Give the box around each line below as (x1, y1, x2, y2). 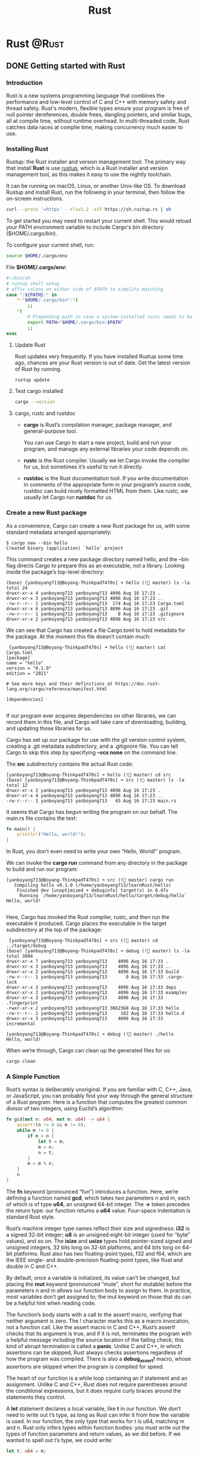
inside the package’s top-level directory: (6, 568, 105, 575)
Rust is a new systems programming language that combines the (6, 92, 165, 99)
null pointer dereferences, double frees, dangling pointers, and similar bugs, (6, 111, 192, 118)
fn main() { (6, 826, 36, 832)
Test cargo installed (14, 388, 64, 395)
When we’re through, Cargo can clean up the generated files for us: (6, 1047, 172, 1054)
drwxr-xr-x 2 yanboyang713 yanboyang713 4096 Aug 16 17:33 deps (6, 984, 177, 990)
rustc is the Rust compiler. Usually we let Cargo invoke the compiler (23, 457, 190, 464)
